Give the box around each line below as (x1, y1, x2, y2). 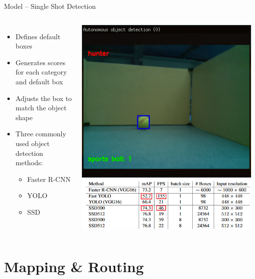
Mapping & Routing (4, 256, 144, 277)
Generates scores (15, 57, 66, 67)
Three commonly (15, 128, 66, 139)
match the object (15, 102, 67, 113)
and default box (15, 76, 63, 86)
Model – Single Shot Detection (4, 1, 96, 11)
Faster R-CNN (27, 174, 71, 184)
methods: (15, 157, 43, 168)
